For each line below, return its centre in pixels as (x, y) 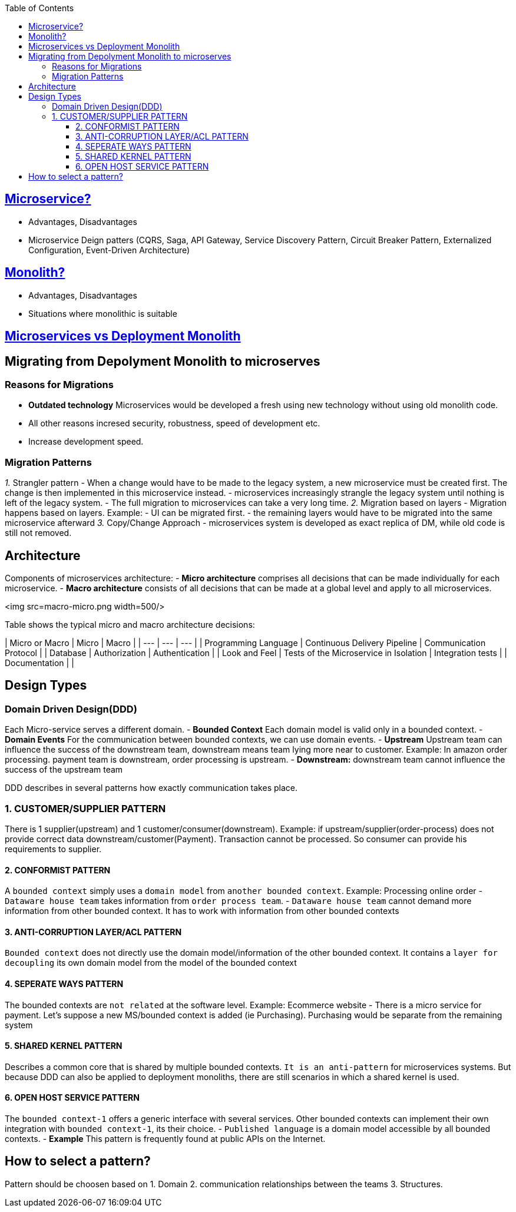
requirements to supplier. (53, 849)
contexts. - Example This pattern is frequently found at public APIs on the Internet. (165, 1138)
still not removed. (38, 533)
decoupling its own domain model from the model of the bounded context (151, 963)
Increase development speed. (86, 442)
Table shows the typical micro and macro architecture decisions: (130, 624)
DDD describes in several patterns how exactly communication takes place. (151, 788)
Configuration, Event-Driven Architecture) (109, 250)
